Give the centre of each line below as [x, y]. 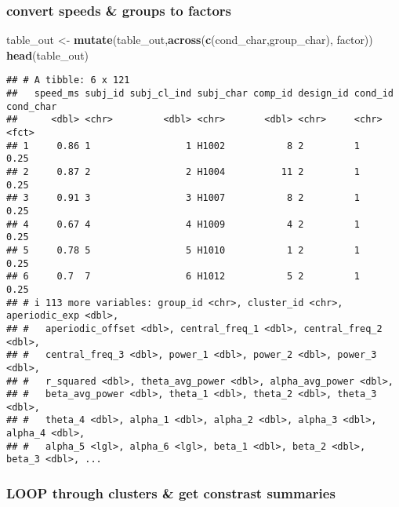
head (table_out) [48, 55]
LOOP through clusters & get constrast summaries [171, 493]
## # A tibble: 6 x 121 [68, 80]
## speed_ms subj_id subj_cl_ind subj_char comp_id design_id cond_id [200, 94]
